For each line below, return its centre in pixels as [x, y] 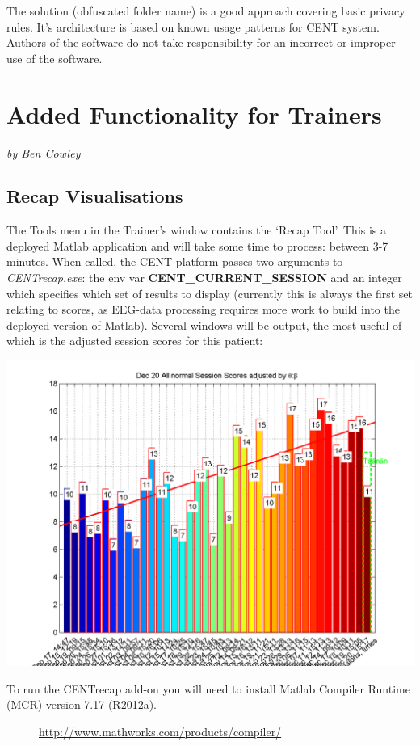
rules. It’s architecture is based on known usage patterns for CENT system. [193, 26]
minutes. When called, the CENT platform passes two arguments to [175, 261]
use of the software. [55, 58]
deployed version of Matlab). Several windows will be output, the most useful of [204, 325]
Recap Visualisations [95, 196]
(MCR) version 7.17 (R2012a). [82, 704]
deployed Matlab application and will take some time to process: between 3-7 [197, 245]
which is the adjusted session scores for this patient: [135, 341]
